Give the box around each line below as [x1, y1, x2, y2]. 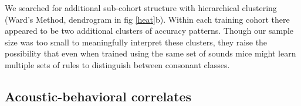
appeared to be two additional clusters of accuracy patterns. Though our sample [5, 24, 294, 37]
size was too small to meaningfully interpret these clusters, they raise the [5, 36, 268, 48]
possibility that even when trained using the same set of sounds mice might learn [5, 47, 296, 59]
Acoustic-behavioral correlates [5, 87, 192, 105]
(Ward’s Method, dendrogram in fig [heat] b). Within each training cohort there [5, 13, 290, 25]
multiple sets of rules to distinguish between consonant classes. [5, 58, 230, 70]
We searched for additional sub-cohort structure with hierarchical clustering [5, 2, 277, 13]
